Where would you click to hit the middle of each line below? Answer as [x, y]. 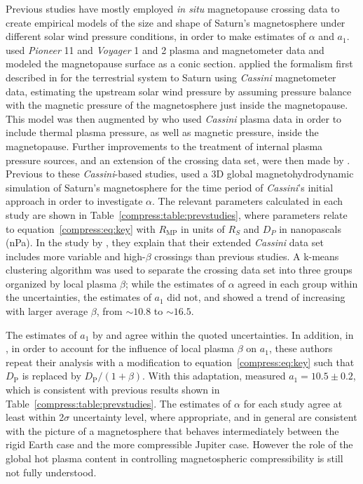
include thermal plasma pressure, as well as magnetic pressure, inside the [162, 132]
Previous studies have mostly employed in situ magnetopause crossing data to [173, 8]
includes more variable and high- [76, 256]
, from [109, 311]
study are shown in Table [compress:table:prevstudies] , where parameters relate [177, 214]
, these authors [301, 348]
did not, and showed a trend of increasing [256, 297]
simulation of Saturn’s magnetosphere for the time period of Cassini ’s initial [170, 187]
